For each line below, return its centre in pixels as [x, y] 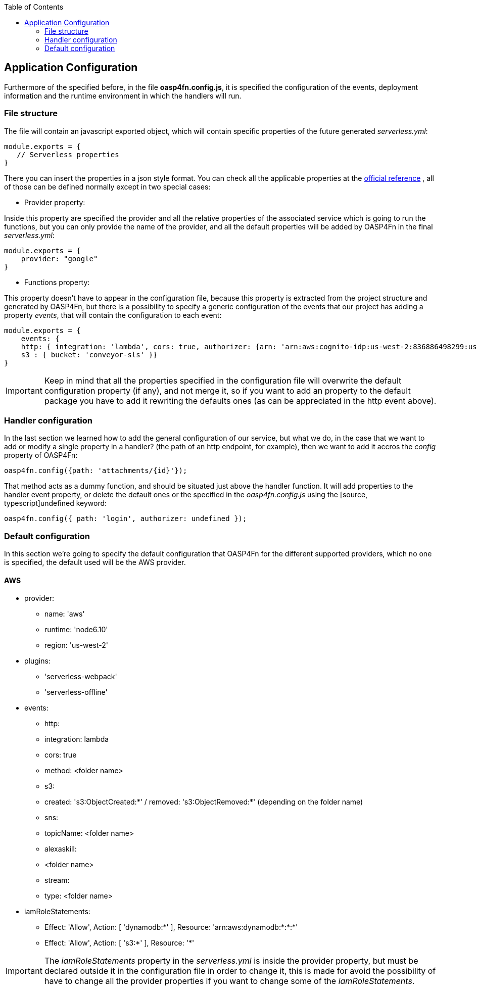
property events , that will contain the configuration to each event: [113, 315]
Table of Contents [34, 7]
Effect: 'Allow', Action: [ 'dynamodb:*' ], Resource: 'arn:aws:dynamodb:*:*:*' [171, 927]
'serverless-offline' [76, 692]
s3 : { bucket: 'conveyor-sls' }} [89, 355]
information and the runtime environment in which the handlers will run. [123, 96]
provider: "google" [59, 258]
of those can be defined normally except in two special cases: [107, 186]
